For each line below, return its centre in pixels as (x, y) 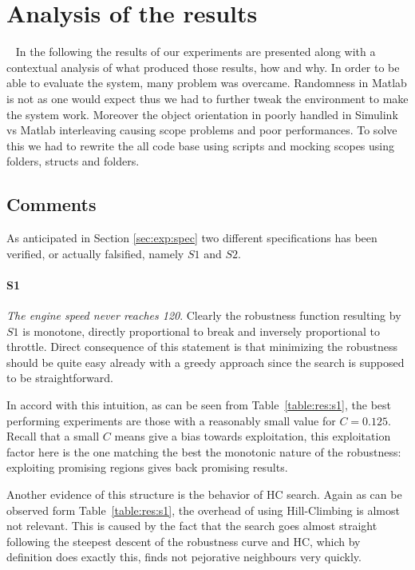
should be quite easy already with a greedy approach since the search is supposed (206, 362)
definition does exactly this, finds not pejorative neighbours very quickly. (184, 557)
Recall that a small (53, 436)
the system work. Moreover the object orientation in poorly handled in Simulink (202, 114)
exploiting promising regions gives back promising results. (147, 467)
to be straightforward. (60, 378)
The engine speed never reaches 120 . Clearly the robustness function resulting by (204, 315)
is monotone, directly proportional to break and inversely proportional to (201, 331)
